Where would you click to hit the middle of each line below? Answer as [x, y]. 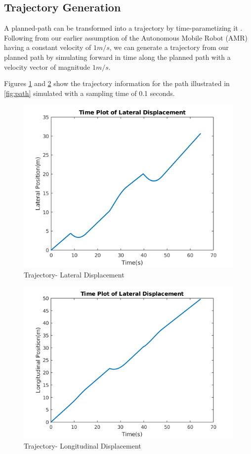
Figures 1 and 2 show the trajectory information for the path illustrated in [117, 83]
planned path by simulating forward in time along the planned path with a [117, 57]
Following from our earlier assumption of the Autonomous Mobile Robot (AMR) [126, 37]
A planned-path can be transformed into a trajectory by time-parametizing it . [123, 28]
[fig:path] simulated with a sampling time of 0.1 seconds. [89, 93]
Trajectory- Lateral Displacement [74, 275]
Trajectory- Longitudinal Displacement [83, 445]
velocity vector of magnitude [47, 67]
